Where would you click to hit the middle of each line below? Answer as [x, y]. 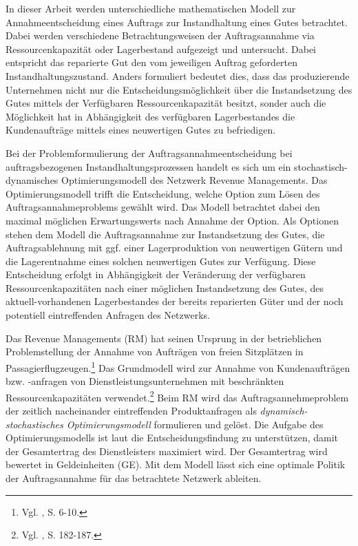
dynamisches [32, 180]
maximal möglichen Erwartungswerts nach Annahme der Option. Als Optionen [172, 220]
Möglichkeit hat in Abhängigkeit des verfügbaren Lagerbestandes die [150, 116]
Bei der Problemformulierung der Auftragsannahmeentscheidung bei [149, 153]
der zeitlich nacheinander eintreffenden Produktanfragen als [131, 410]
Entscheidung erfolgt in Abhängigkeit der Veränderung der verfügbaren [156, 274]
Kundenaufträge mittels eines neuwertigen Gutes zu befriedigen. [141, 130]
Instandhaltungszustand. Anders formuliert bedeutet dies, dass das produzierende [178, 75]
